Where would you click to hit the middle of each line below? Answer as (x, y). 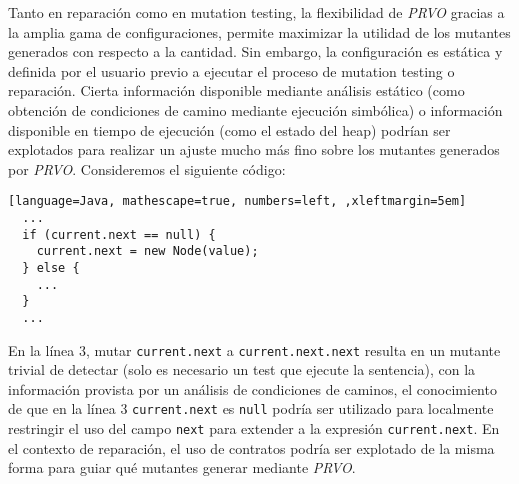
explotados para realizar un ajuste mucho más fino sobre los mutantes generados (254, 149)
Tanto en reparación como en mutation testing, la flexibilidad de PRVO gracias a (256, 12)
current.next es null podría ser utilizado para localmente (313, 408)
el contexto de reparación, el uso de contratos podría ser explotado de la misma (251, 447)
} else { (51, 267)
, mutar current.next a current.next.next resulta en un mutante (293, 349)
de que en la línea (62, 408)
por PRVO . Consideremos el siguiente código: (147, 168)
